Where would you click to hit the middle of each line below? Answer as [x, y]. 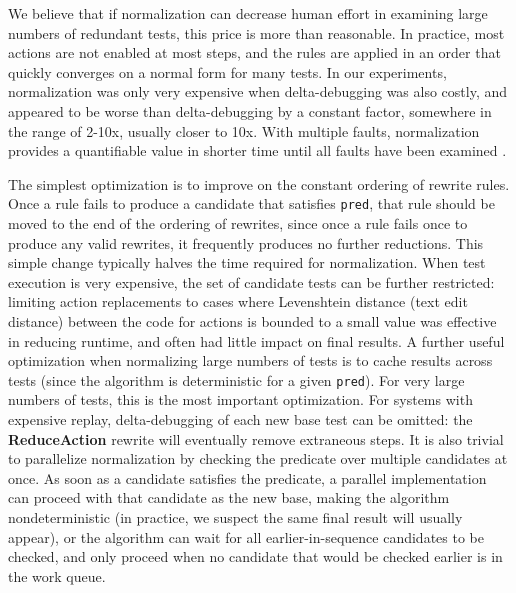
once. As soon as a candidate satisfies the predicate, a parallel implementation [247, 477]
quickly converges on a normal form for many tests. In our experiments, [227, 71]
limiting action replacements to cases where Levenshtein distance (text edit [238, 301]
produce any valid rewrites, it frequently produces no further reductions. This [246, 242]
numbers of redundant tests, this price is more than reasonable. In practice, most [256, 32]
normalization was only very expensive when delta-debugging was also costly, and [258, 91]
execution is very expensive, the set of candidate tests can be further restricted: [251, 281]
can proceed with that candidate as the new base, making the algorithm [229, 497]
